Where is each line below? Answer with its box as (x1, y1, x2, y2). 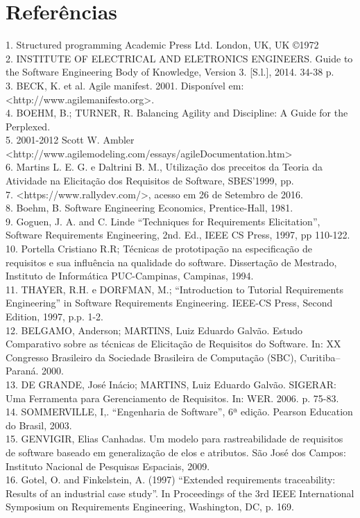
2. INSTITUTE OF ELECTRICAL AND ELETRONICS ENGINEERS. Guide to (6, 51, 353, 65)
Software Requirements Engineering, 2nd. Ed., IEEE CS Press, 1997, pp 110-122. (6, 227, 350, 242)
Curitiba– (300, 349, 341, 364)
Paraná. (6, 363, 39, 378)
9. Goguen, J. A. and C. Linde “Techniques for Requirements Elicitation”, (6, 214, 320, 228)
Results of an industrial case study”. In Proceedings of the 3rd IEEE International (6, 485, 354, 500)
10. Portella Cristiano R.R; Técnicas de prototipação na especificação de (6, 241, 312, 256)
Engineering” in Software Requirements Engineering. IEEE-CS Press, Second (6, 295, 333, 310)
